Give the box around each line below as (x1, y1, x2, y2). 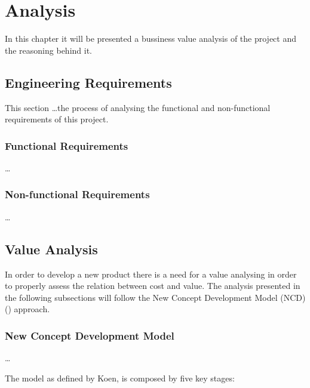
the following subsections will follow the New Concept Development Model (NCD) (5, 291, 306, 303)
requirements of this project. (5, 113, 109, 125)
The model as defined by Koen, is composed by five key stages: (5, 371, 235, 384)
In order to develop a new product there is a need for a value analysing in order (5, 267, 297, 280)
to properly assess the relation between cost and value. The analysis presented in (5, 279, 300, 292)
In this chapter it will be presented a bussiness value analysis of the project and (5, 32, 296, 45)
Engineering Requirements (5, 73, 172, 91)
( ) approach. (5, 303, 50, 315)
